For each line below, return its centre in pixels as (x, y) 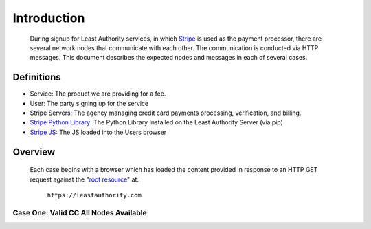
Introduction (49, 18)
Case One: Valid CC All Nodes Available (80, 212)
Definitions (37, 77)
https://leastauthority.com (94, 195)
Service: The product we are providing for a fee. (98, 94)
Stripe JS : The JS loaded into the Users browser (98, 132)
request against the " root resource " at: (85, 179)
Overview (34, 152)
